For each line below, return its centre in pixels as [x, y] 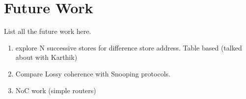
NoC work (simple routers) [56, 90]
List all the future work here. [48, 31]
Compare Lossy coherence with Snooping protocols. [93, 73]
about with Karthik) [46, 57]
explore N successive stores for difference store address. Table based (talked [129, 47]
